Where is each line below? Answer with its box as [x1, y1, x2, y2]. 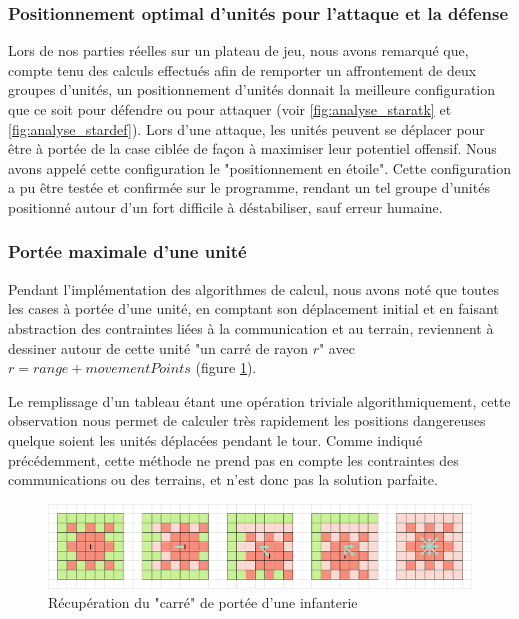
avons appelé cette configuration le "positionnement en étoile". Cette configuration [8, 157, 512, 178]
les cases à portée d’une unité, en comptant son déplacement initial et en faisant [8, 298, 499, 319]
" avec [318, 337, 355, 358]
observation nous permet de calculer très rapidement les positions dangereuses [8, 410, 486, 431]
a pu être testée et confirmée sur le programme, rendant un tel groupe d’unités [8, 177, 490, 198]
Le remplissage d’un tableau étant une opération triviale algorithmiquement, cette [8, 390, 511, 411]
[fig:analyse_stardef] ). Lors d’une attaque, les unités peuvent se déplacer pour [8, 118, 485, 139]
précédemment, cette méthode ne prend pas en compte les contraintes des [8, 449, 459, 470]
